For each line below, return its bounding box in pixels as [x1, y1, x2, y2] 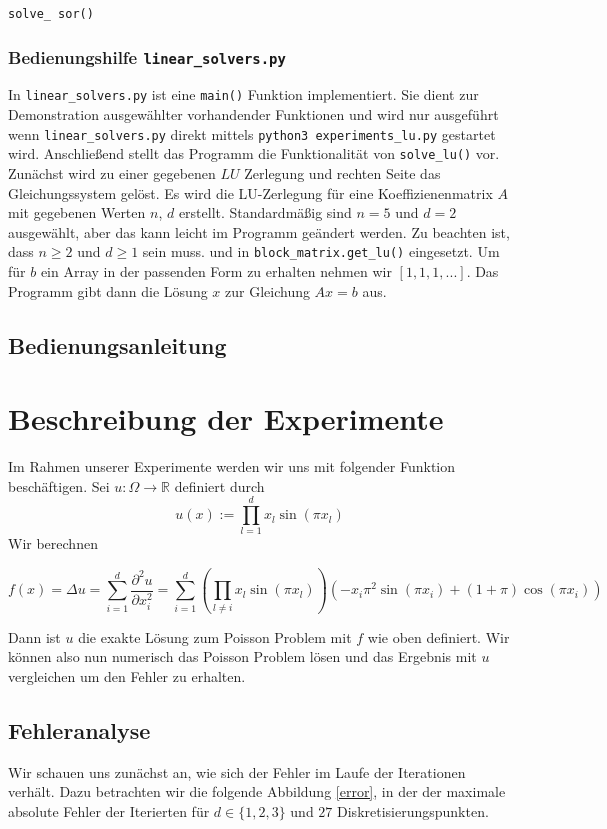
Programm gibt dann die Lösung [8, 280, 208, 301]
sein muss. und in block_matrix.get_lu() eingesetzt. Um [142, 241, 500, 262]
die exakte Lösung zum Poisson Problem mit [78, 626, 352, 647]
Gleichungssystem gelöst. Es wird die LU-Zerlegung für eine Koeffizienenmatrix [8, 182, 493, 203]
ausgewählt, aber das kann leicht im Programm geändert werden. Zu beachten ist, [8, 221, 510, 242]
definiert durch [174, 475, 265, 496]
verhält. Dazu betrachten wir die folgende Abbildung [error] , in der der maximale [8, 781, 506, 802]
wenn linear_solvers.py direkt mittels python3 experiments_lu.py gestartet [8, 123, 496, 144]
